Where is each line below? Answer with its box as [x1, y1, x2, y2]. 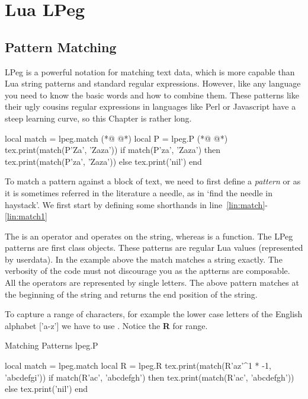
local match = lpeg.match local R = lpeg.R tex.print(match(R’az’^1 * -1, [5, 359, 271, 372]
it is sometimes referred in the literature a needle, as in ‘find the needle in [5, 186, 272, 199]
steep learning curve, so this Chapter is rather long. [5, 111, 192, 124]
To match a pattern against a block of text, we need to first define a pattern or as [5, 175, 301, 187]
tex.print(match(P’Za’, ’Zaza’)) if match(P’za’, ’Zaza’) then [5, 143, 221, 156]
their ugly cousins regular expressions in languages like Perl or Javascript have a [5, 100, 296, 113]
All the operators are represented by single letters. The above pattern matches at [5, 276, 299, 289]
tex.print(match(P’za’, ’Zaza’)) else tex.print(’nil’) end [5, 155, 202, 167]
